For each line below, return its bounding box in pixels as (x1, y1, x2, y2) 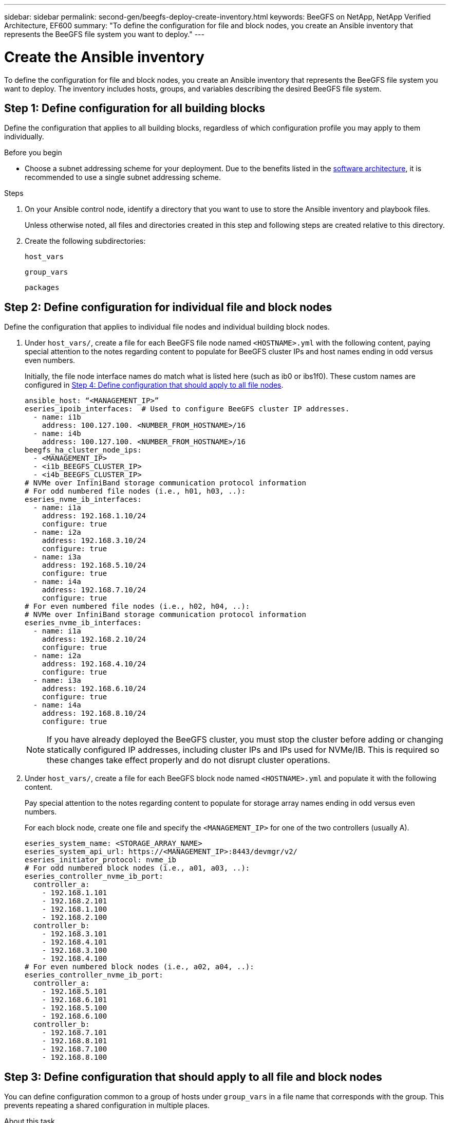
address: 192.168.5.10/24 (42, 561, 146, 570)
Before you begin (4, 148, 62, 157)
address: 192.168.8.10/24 (42, 709, 146, 718)
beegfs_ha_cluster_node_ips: (25, 446, 142, 455)
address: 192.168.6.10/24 (42, 684, 146, 693)
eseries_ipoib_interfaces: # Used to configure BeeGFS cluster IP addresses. (25, 405, 350, 413)
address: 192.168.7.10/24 (42, 586, 146, 594)
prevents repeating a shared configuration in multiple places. (4, 1101, 210, 1110)
